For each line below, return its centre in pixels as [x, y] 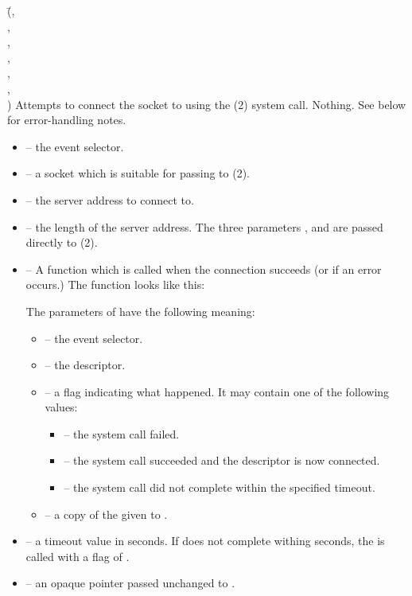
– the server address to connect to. [110, 199]
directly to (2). [62, 242]
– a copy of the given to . [106, 514]
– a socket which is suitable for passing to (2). [138, 173]
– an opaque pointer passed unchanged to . [130, 583]
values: [61, 407]
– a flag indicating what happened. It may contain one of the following [217, 391]
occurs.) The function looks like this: [115, 284]
